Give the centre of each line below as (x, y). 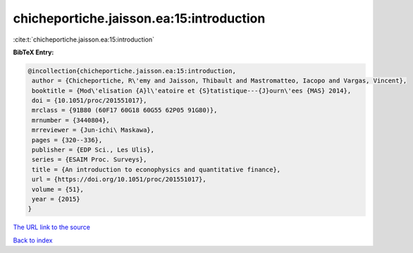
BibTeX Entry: (33, 52)
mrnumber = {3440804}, (71, 120)
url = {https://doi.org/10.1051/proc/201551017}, (119, 179)
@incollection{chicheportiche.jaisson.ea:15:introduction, (132, 71)
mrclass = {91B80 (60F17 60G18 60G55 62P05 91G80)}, (125, 110)
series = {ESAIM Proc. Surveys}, (90, 160)
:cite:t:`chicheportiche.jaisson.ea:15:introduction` (84, 39)
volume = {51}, (58, 189)
